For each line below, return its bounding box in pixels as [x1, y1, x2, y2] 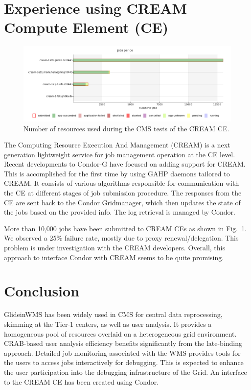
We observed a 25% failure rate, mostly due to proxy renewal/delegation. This [4, 233, 239, 243]
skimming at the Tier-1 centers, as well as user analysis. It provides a [4, 318, 212, 329]
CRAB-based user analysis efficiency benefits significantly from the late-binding [4, 338, 243, 348]
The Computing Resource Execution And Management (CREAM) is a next [4, 140, 230, 150]
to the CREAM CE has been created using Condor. [4, 376, 159, 387]
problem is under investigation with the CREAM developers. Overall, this [4, 243, 225, 253]
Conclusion [4, 281, 80, 301]
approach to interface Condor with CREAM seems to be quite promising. [4, 252, 224, 262]
